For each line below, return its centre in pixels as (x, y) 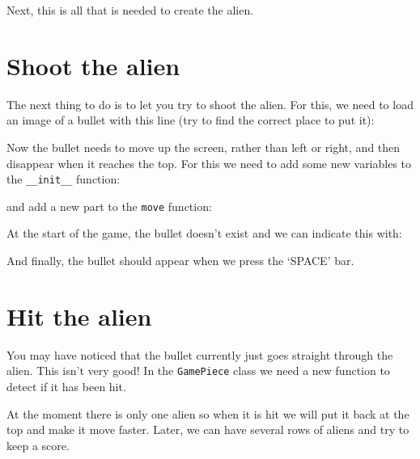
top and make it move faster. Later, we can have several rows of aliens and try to (208, 430)
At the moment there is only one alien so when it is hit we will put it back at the (208, 413)
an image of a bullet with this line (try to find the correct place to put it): (191, 120)
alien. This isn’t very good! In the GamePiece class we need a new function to (198, 371)
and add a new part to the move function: (109, 206)
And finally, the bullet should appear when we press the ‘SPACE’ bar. (180, 260)
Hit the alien (79, 316)
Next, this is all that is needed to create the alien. (130, 10)
